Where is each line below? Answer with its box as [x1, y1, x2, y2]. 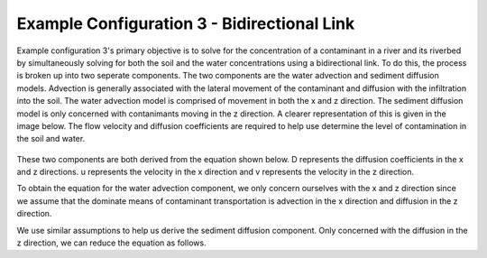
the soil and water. [16, 134, 86, 144]
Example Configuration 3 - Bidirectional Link [16, 14, 355, 33]
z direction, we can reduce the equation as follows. [16, 237, 207, 248]
